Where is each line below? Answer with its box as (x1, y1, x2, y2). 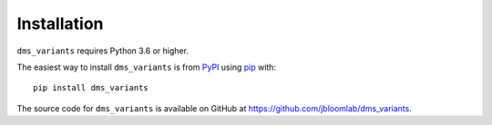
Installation (16, 14, 104, 34)
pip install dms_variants (33, 82, 149, 93)
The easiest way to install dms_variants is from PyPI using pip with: (16, 62, 277, 72)
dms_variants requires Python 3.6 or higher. (16, 45, 189, 56)
